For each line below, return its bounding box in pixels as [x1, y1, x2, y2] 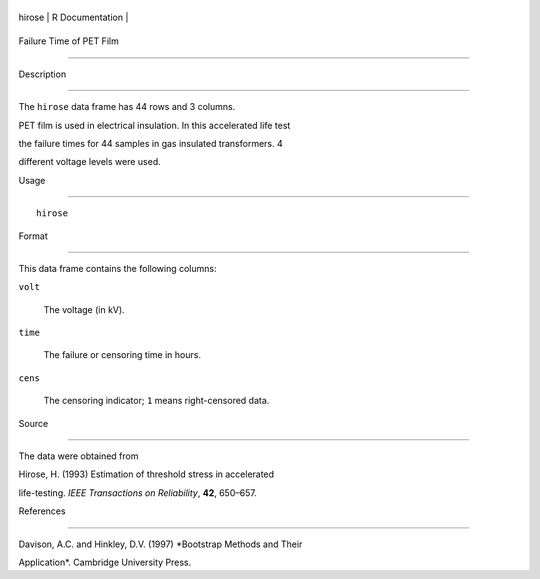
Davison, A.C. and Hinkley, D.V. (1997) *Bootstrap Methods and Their [18, 538, 303, 550]
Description [18, 68, 67, 80]
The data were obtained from [18, 450, 139, 462]
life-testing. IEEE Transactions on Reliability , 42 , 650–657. [18, 486, 257, 499]
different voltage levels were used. [18, 156, 161, 168]
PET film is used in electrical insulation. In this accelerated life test [18, 119, 291, 131]
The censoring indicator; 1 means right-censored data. [43, 395, 270, 407]
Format [18, 230, 49, 242]
